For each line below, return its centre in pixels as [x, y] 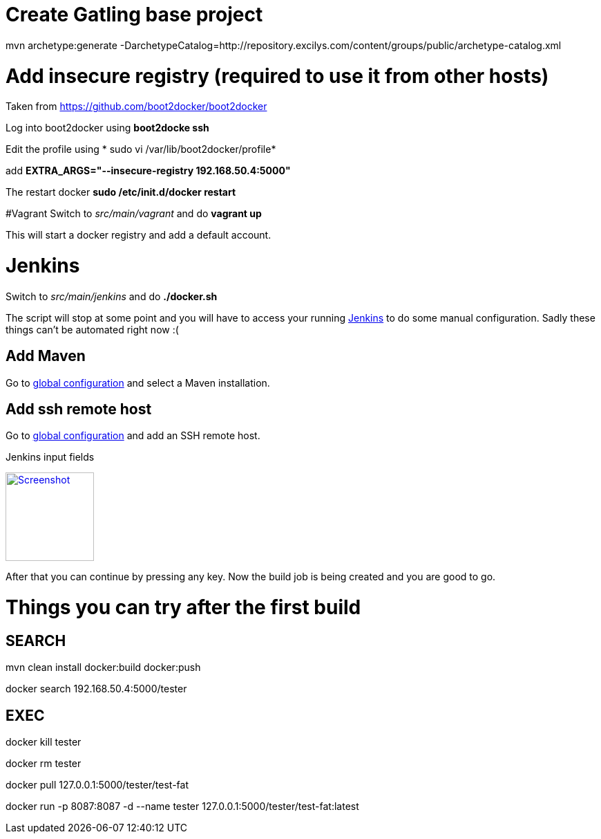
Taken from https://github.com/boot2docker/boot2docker [136, 107]
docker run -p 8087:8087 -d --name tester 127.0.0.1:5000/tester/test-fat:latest [182, 806]
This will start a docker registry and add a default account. [139, 235]
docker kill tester [44, 742]
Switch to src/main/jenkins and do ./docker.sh [112, 296]
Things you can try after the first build [183, 608]
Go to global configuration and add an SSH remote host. [133, 436]
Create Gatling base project [134, 15]
